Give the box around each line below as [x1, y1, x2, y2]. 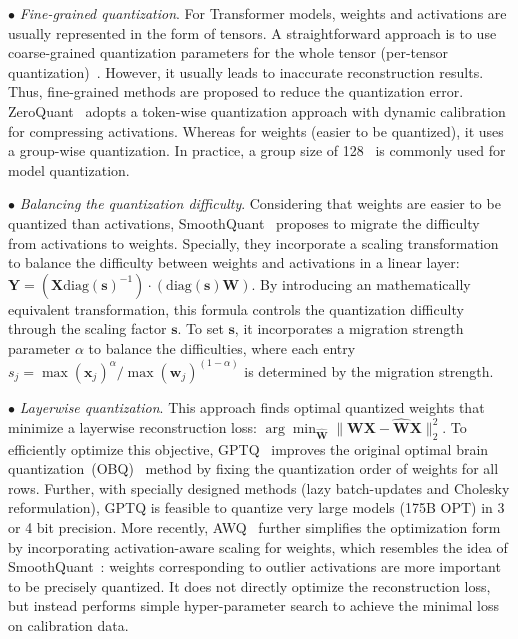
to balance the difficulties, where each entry [88, 337, 356, 358]
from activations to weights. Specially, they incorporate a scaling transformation [8, 232, 499, 253]
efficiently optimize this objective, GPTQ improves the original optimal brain [8, 438, 489, 459]
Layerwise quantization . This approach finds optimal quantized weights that [19, 396, 485, 417]
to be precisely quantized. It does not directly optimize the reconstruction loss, [8, 575, 491, 596]
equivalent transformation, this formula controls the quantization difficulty [8, 298, 464, 319]
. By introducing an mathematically [251, 273, 471, 294]
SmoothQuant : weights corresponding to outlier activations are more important [8, 556, 501, 577]
